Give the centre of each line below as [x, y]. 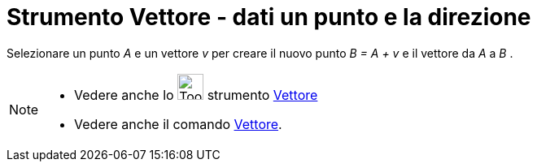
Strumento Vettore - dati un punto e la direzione [269, 17]
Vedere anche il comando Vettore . [178, 124]
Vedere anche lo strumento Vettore [196, 95]
